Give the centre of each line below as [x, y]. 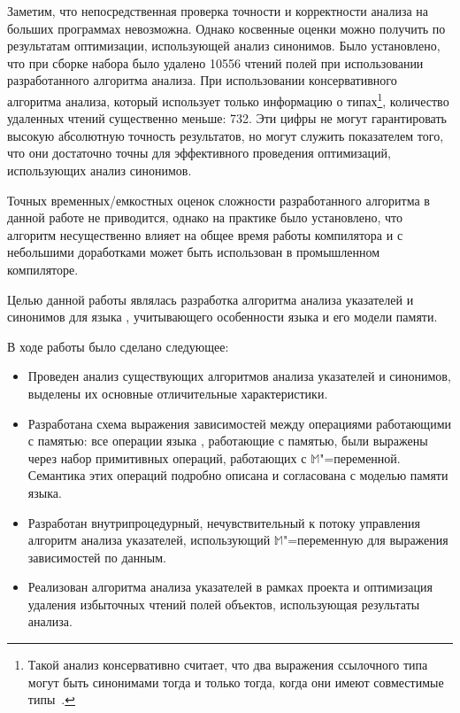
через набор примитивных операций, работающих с [167, 457]
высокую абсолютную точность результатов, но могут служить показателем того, [226, 135]
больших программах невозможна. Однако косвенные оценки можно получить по [226, 28]
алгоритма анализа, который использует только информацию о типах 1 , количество [228, 99]
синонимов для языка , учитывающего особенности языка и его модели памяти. [222, 317]
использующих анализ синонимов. [100, 170]
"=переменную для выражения [365, 540]
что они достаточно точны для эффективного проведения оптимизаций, [199, 153]
